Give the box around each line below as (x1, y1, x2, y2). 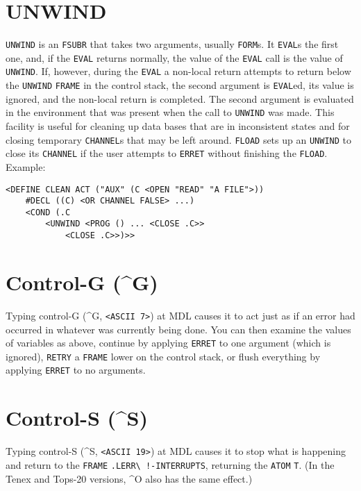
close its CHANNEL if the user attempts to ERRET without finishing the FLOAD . (6, 146, 328, 160)
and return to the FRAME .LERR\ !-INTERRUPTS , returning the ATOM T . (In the (6, 457, 335, 472)
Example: (6, 159, 46, 174)
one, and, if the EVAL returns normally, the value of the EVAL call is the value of (6, 50, 343, 65)
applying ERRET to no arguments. (6, 363, 146, 377)
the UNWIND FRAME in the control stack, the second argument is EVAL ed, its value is (6, 78, 354, 92)
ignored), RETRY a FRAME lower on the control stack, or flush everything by (6, 349, 321, 363)
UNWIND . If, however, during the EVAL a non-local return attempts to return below (6, 64, 351, 78)
